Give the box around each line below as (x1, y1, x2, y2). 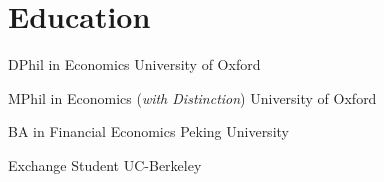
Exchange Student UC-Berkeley (8, 154, 202, 175)
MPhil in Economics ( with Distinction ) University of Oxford (8, 87, 377, 108)
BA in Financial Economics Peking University (8, 121, 289, 142)
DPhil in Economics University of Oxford (8, 54, 261, 75)
